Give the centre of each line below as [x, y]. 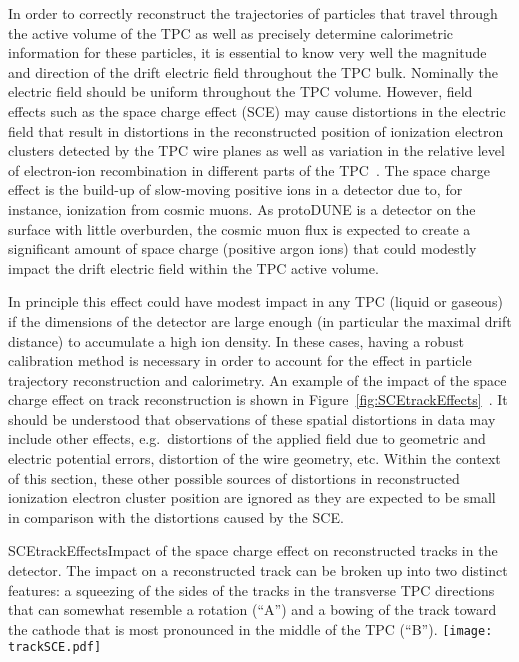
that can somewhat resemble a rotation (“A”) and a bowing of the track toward [252, 609]
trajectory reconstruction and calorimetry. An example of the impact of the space [257, 379]
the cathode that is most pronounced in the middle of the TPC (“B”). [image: [250, 628]
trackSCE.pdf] [55, 647]
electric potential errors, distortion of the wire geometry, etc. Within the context [254, 458]
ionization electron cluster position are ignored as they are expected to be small [252, 497]
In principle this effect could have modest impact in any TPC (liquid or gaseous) [255, 301]
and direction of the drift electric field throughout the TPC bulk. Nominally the [253, 71]
